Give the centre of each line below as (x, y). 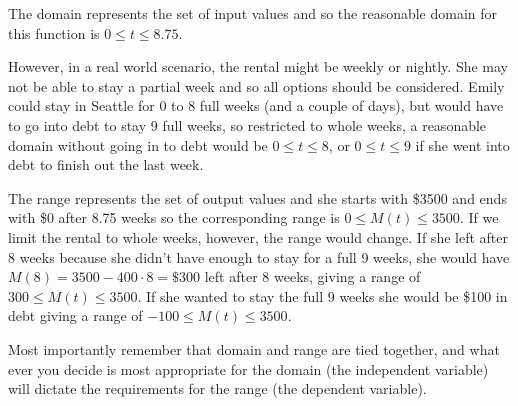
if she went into (462, 144)
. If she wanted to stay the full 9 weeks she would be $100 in (322, 295)
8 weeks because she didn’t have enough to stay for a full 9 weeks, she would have (259, 256)
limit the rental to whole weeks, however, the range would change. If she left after (258, 236)
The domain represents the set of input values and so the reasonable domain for (253, 13)
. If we (479, 217)
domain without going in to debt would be (138, 144)
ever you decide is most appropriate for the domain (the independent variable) (248, 368)
